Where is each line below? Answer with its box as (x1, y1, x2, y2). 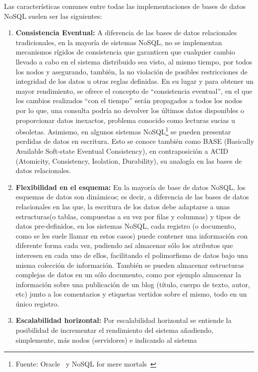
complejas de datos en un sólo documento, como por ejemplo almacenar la (15, 269, 241, 280)
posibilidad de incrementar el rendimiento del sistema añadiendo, (15, 325, 213, 335)
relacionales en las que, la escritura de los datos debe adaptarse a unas (15, 201, 230, 211)
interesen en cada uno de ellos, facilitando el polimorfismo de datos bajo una (15, 249, 249, 260)
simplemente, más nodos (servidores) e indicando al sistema (15, 334, 197, 345)
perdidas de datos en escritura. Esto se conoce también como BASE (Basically (15, 136, 254, 146)
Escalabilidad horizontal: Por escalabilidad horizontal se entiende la (15, 315, 232, 325)
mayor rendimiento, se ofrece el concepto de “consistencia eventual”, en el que (15, 85, 253, 96)
